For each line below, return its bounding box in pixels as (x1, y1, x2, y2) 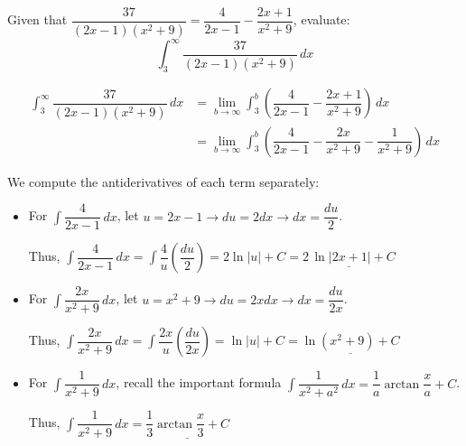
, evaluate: (293, 10, 350, 29)
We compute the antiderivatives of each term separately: (7, 172, 320, 190)
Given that (7, 10, 68, 29)
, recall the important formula (116, 373, 282, 392)
